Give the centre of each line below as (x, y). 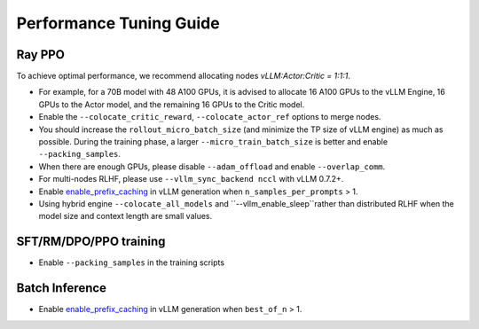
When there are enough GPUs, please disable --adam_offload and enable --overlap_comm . (212, 166)
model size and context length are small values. (126, 216)
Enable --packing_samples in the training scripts (132, 262)
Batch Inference (61, 288)
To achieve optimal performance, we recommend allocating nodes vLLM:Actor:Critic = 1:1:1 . (183, 76)
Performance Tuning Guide (118, 23)
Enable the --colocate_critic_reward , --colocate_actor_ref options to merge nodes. (210, 117)
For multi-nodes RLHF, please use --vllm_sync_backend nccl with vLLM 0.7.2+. (191, 179)
